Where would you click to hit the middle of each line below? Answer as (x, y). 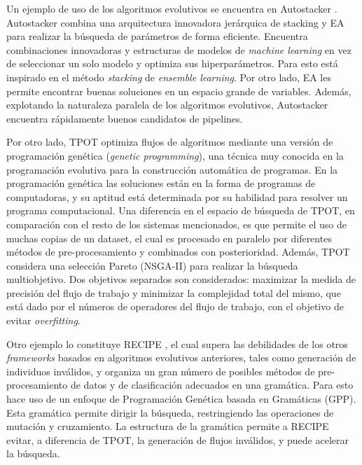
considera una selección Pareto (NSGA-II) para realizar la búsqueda (152, 265)
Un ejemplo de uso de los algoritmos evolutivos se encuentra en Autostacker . (172, 8)
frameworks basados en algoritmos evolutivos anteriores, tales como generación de (181, 358)
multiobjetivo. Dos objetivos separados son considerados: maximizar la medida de (181, 279)
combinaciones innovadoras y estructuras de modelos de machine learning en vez (179, 49)
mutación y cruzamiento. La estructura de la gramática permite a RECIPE (168, 426)
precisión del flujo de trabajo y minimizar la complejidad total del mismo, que (174, 292)
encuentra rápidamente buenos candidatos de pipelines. (125, 118)
